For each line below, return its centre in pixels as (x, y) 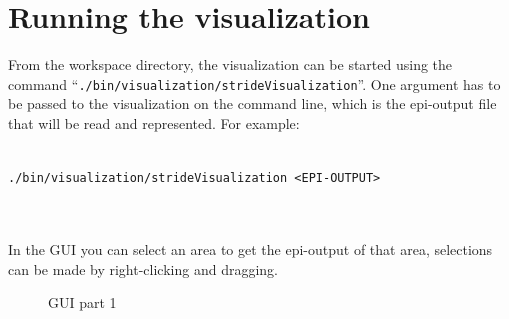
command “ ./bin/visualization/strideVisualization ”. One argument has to (254, 83)
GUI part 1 (82, 302)
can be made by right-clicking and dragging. (143, 268)
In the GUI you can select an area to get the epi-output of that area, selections (250, 249)
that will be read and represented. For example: (154, 122)
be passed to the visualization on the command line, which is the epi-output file (252, 103)
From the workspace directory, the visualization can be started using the (230, 64)
